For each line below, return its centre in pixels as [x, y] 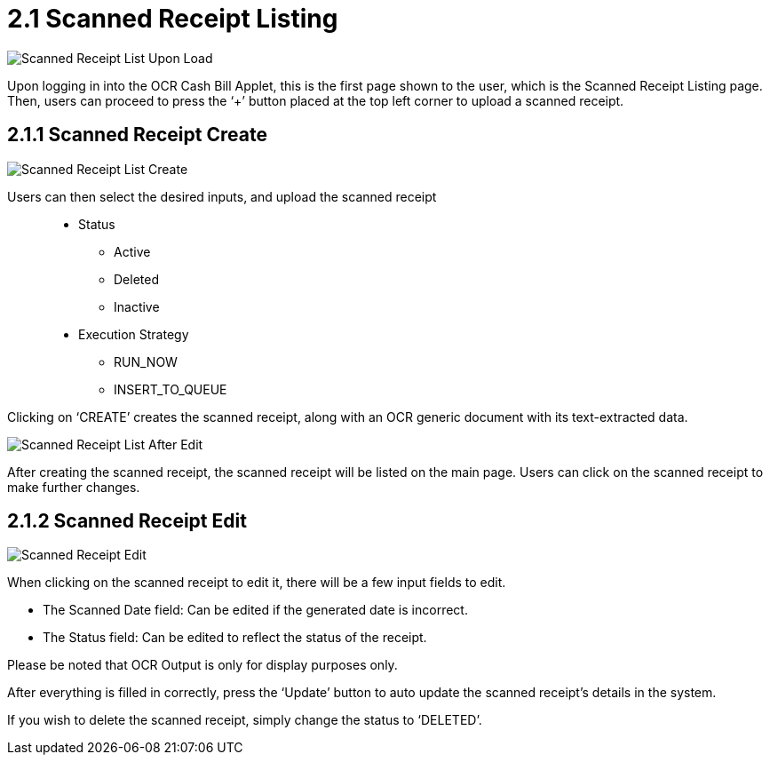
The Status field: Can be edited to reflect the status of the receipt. [235, 638]
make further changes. [74, 487]
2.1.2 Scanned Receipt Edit [127, 521]
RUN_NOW [146, 361]
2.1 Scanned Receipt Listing [173, 19]
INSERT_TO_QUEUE [171, 389]
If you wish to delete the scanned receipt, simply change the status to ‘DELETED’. [245, 720]
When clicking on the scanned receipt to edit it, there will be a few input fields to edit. [257, 583]
